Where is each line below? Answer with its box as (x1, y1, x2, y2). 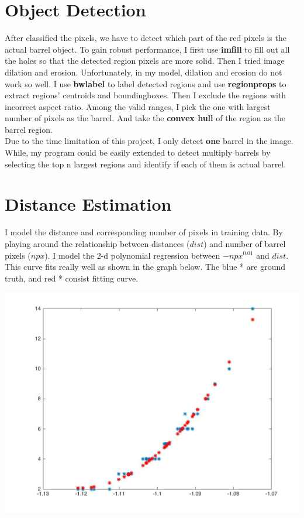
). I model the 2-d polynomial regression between (44, 249, 220, 261)
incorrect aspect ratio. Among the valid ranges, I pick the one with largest (5, 100, 271, 112)
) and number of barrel (203, 237, 286, 249)
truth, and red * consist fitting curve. (5, 272, 139, 284)
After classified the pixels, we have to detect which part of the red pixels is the (5, 32, 286, 44)
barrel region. (5, 123, 53, 135)
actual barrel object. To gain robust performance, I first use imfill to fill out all (5, 43, 290, 55)
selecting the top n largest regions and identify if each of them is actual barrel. (5, 157, 286, 170)
